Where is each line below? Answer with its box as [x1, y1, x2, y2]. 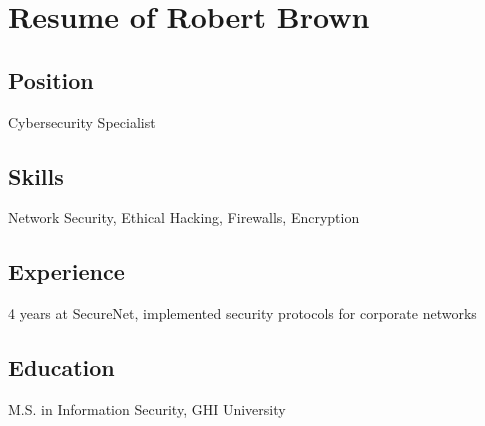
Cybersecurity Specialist [8, 111, 156, 132]
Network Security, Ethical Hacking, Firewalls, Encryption [8, 207, 360, 228]
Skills [8, 160, 64, 191]
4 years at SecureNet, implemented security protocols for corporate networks [8, 303, 477, 324]
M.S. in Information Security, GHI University [8, 398, 286, 419]
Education [8, 352, 115, 383]
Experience [8, 256, 125, 287]
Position [8, 64, 94, 95]
